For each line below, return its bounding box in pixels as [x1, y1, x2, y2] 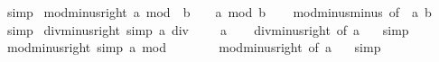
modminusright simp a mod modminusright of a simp [6, 38, 381, 57]
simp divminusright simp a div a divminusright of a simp [6, 20, 409, 39]
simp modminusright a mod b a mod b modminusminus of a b [6, 3, 432, 21]
